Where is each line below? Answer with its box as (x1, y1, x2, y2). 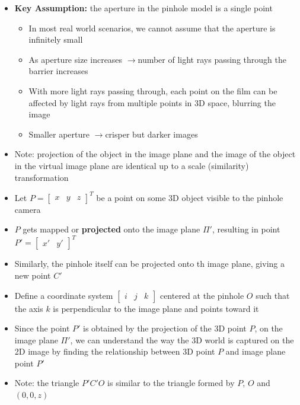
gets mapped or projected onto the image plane (23, 223, 200, 235)
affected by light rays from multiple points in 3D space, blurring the (28, 96, 276, 109)
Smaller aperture (28, 127, 90, 140)
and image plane (225, 345, 286, 358)
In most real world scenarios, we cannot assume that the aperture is (28, 21, 276, 34)
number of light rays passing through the (138, 53, 286, 65)
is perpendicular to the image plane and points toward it (53, 302, 259, 314)
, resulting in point (212, 223, 280, 235)
